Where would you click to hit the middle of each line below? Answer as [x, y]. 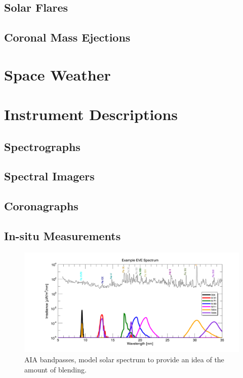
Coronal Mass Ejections [67, 37]
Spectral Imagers [49, 176]
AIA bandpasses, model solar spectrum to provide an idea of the [124, 359]
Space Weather [57, 74]
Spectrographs [42, 146]
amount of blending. [55, 369]
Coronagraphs [41, 206]
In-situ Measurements [63, 236]
